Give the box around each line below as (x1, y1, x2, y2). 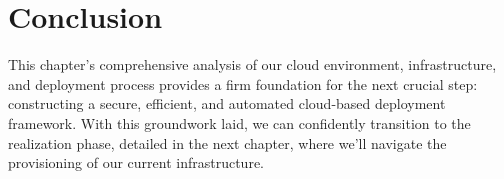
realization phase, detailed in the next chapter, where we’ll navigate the (8, 132, 447, 153)
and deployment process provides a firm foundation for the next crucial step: (8, 73, 478, 94)
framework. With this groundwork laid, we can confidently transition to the (8, 112, 471, 133)
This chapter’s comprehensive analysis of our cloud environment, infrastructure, (8, 54, 497, 75)
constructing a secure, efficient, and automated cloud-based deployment (8, 93, 446, 114)
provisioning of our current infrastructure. (8, 152, 264, 173)
